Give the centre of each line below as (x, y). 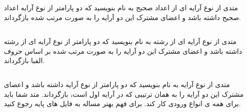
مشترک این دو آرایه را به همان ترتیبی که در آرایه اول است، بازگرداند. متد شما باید (124, 94)
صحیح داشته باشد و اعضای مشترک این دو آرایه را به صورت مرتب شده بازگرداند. (123, 17)
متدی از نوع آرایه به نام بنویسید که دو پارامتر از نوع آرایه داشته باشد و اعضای (117, 84)
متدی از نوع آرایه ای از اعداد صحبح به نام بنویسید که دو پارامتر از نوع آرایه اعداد (121, 8)
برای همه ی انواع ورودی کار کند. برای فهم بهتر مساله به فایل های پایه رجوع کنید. (123, 103)
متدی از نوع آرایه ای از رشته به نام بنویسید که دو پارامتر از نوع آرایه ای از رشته (120, 41)
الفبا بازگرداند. (24, 60)
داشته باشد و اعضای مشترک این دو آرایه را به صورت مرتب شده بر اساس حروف (123, 51)
